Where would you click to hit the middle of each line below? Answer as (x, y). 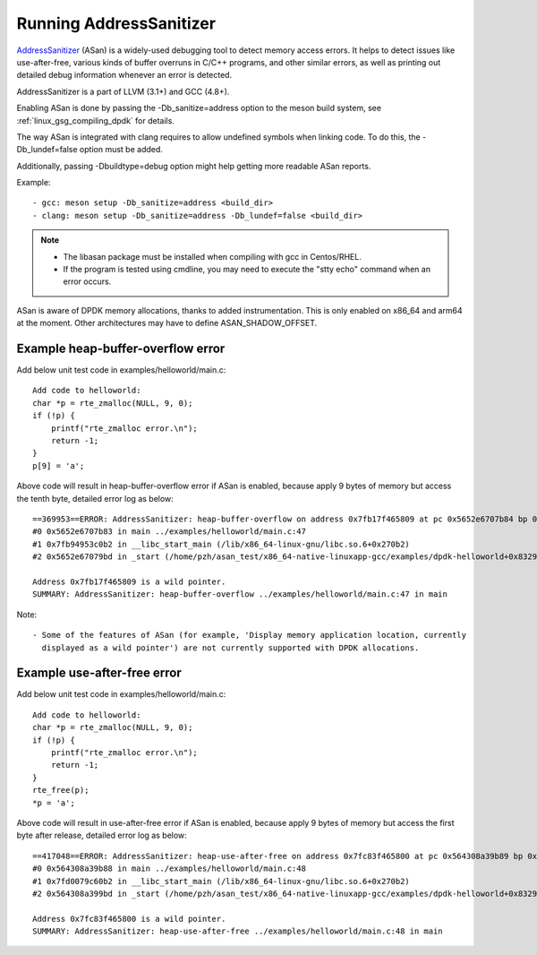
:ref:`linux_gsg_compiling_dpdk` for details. (95, 120)
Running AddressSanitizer (116, 23)
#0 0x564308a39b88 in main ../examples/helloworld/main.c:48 (169, 869)
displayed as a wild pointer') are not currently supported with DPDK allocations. (230, 648)
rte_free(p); (61, 790)
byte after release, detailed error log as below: (102, 835)
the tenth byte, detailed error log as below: (95, 498)
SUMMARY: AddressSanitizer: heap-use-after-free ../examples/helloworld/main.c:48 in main (238, 931)
